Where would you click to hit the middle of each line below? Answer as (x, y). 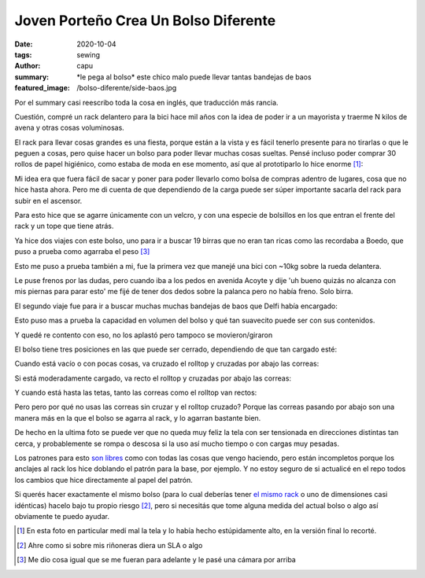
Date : (24, 44)
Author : (28, 66)
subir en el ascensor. (48, 201)
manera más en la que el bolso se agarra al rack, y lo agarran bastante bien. (138, 418)
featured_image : (42, 88)
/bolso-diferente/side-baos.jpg (127, 88)
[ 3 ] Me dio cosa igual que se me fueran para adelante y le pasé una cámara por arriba (157, 560)
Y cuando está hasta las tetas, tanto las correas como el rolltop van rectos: (136, 392)
